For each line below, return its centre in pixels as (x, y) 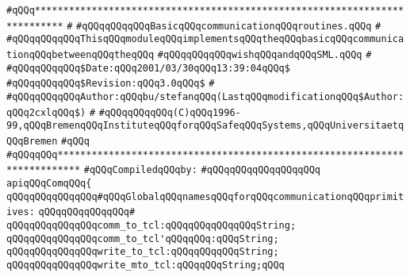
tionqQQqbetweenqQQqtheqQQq (80, 54)
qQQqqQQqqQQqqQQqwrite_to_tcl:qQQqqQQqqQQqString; (143, 252)
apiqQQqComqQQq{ (49, 183)
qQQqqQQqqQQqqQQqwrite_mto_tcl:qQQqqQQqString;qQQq (146, 265)
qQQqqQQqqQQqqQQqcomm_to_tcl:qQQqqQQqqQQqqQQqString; (151, 225)
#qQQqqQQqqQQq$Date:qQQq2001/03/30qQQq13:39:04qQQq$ (148, 68)
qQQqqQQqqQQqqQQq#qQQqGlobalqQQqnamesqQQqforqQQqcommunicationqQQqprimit (205, 196)
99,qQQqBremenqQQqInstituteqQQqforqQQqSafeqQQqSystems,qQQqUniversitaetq (205, 126)
